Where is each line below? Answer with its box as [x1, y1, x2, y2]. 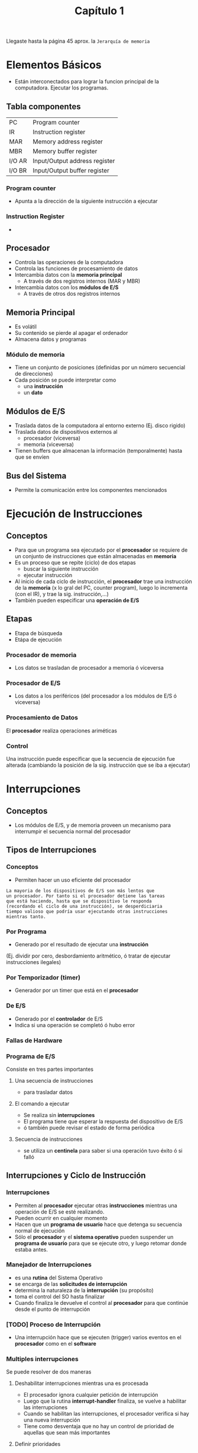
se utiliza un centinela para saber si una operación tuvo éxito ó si [23, 1147, 183, 1154]
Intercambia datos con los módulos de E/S [14, 284, 119, 291]
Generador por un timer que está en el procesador [14, 987, 139, 994]
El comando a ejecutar [14, 1100, 70, 1107]
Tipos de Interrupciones [6, 845, 97, 855]
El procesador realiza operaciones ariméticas [6, 727, 117, 734]
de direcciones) [14, 370, 53, 377]
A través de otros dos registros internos [23, 290, 121, 297]
